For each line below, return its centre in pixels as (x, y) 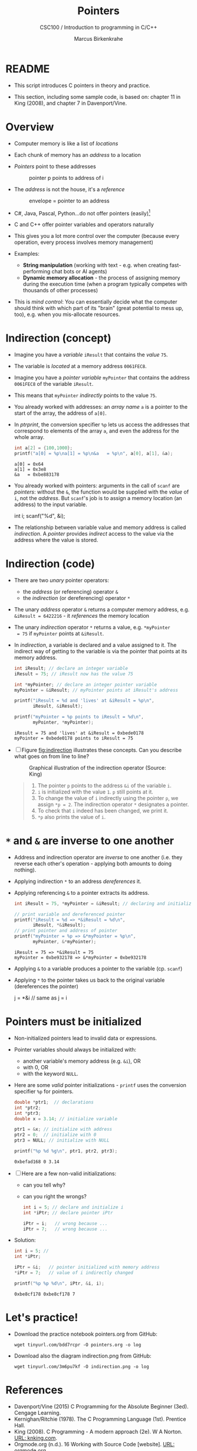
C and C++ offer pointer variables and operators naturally (84, 225)
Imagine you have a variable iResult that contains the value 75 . (91, 355)
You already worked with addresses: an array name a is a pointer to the (101, 407)
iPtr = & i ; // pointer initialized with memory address (87, 1268)
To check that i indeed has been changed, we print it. (103, 810)
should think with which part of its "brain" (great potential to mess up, (98, 308)
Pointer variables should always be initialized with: (75, 1049)
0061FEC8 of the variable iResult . (54, 384)
